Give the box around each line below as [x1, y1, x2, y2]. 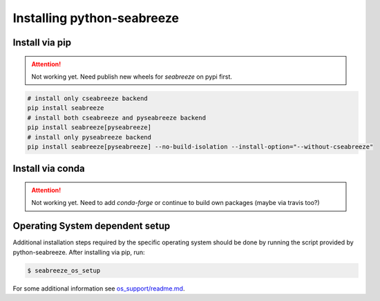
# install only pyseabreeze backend [27, 133, 152, 141]
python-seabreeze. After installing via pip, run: [12, 248, 145, 256]
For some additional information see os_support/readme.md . [12, 284, 185, 293]
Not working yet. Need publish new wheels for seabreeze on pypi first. [31, 72, 233, 81]
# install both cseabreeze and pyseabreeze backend [27, 114, 207, 122]
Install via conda [12, 163, 86, 175]
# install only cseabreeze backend [27, 94, 148, 102]
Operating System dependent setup [12, 220, 171, 232]
